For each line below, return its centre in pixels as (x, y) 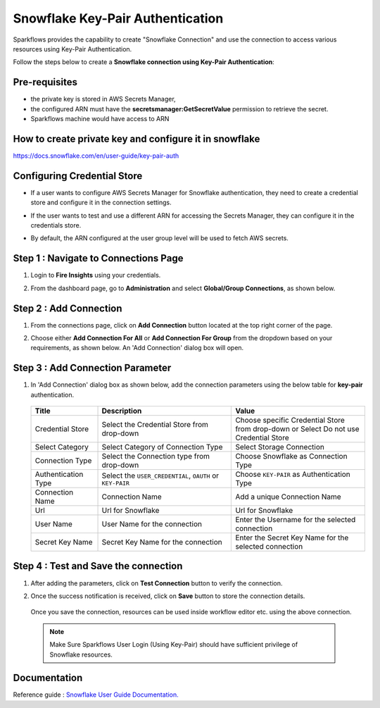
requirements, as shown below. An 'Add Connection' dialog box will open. (137, 348)
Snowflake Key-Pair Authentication (118, 18)
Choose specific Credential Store (290, 421)
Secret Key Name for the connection (162, 542)
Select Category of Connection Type (162, 447)
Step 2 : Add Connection (68, 308)
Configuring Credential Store (78, 176)
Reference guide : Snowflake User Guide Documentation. (96, 695)
